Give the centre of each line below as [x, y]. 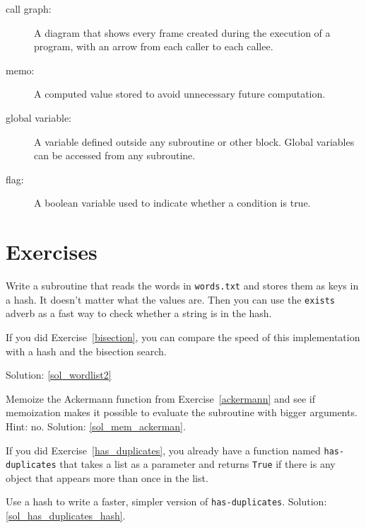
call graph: [29, 8]
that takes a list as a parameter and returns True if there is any [197, 464]
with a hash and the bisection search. [86, 351]
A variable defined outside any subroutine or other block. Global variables [194, 141]
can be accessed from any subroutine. [115, 155]
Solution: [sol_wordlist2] [59, 375]
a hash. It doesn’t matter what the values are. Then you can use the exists [171, 299]
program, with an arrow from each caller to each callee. [154, 46]
